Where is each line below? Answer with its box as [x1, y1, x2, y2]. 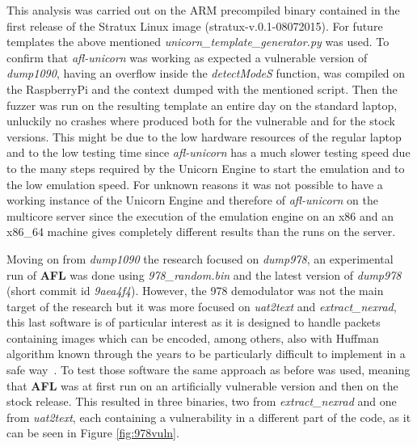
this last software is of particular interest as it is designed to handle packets [6, 314, 381, 331]
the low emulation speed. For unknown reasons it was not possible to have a [6, 175, 383, 192]
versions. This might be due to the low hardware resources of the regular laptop [6, 128, 402, 145]
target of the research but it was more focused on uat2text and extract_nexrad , [6, 297, 397, 314]
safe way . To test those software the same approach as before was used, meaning [6, 361, 411, 378]
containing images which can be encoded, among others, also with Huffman [6, 329, 379, 346]
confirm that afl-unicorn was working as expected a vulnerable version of [6, 48, 368, 65]
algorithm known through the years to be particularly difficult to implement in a [6, 345, 406, 362]
